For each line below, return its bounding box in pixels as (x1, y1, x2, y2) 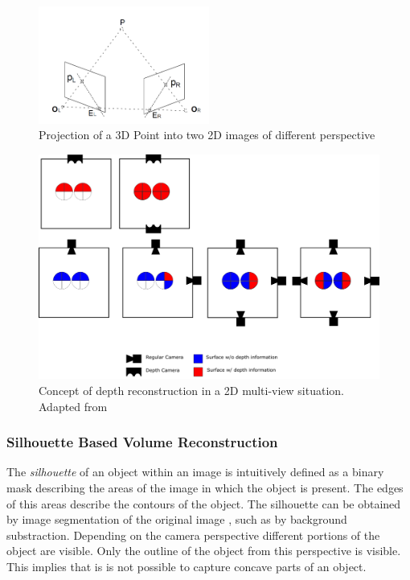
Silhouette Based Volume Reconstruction (6, 432, 278, 452)
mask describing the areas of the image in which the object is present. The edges (6, 479, 404, 496)
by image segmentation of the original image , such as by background (6, 511, 347, 528)
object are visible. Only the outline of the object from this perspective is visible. (6, 542, 401, 559)
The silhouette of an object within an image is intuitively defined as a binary (6, 463, 384, 480)
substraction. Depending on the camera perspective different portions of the (6, 526, 380, 543)
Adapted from (39, 397, 108, 414)
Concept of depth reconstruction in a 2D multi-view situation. (39, 382, 345, 399)
